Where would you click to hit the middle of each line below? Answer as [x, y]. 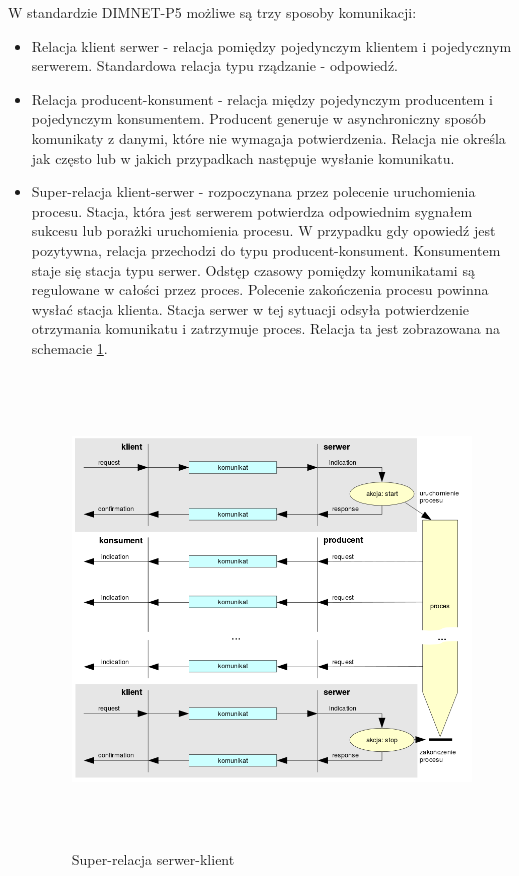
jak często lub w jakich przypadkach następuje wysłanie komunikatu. [243, 157]
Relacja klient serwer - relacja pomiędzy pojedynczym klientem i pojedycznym [271, 45]
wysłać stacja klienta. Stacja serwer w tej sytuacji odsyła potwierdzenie [250, 308]
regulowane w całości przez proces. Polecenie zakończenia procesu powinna [260, 289]
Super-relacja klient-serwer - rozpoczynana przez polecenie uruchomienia [253, 191]
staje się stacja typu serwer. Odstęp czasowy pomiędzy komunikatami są [253, 269]
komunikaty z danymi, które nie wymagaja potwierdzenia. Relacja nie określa [268, 137]
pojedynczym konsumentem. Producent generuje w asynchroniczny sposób [258, 118]
